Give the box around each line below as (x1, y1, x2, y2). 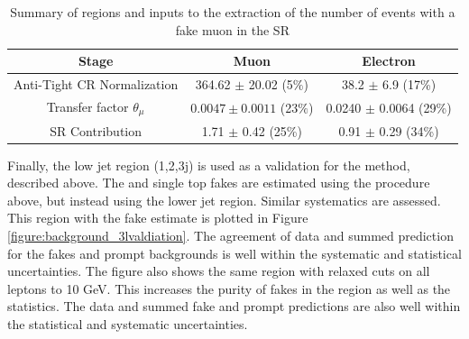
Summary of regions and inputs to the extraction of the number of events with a (10, 3, 455, 21)
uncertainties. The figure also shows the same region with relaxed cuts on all (7, 261, 430, 280)
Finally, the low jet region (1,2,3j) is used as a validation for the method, (7, 155, 410, 174)
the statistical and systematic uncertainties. (7, 315, 248, 334)
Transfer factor (46, 96, 129, 115)
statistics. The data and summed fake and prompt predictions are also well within (7, 297, 461, 316)
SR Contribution (50, 121, 142, 140)
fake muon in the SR (175, 20, 290, 39)
